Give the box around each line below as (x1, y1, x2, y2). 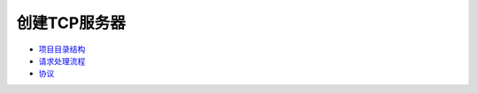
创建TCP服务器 (16, 13, 126, 32)
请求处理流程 (38, 55, 86, 66)
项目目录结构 (38, 44, 86, 54)
